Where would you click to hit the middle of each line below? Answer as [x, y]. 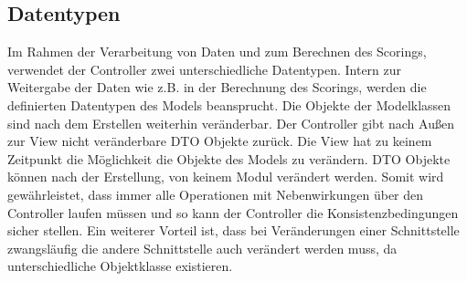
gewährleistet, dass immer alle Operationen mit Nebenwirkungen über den [216, 194]
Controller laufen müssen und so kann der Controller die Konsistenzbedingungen [233, 212]
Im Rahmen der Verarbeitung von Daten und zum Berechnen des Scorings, [217, 52]
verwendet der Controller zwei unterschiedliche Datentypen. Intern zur [205, 69]
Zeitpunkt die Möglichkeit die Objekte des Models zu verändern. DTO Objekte [229, 158]
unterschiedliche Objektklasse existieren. [120, 266]
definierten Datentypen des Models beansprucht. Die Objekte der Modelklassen [229, 104]
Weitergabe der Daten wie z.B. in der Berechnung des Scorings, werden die [217, 87]
